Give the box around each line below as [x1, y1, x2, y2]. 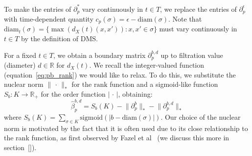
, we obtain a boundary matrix [53, 50, 146, 60]
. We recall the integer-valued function [89, 60, 205, 70]
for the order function [41, 88, 106, 99]
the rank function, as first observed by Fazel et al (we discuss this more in [4, 132, 229, 143]
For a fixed [4, 50, 36, 60]
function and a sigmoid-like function [110, 79, 218, 89]
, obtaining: [118, 88, 153, 99]
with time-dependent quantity [4, 13, 93, 24]
